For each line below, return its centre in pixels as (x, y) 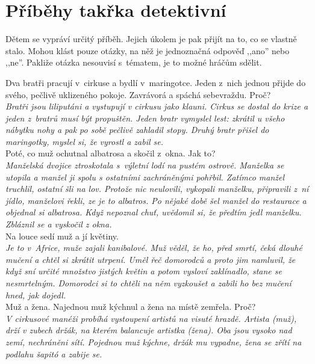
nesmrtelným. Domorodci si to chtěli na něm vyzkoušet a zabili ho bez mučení (148, 283)
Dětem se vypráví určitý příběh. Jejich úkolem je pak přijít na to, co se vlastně (151, 39)
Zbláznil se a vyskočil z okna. (59, 224)
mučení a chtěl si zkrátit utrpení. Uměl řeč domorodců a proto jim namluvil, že (151, 259)
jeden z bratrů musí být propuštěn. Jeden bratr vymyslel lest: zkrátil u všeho (145, 118)
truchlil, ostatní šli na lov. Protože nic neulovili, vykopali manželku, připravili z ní (157, 189)
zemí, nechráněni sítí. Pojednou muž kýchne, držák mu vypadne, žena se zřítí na (154, 341)
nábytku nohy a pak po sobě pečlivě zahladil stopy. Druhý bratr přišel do (137, 130)
